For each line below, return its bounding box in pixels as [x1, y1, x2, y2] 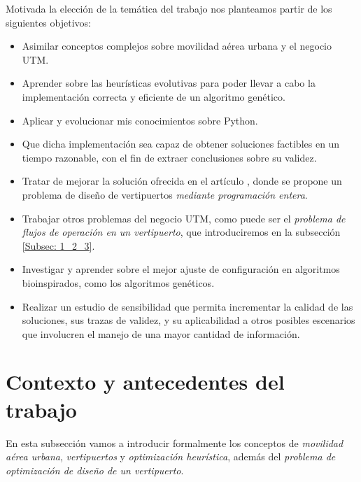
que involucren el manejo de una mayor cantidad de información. [22, 326, 300, 341]
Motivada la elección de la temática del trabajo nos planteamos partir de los [6, 1, 332, 15]
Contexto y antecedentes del [6, 367, 285, 396]
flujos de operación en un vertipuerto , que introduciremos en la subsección [22, 225, 341, 239]
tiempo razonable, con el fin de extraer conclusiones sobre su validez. [22, 150, 317, 164]
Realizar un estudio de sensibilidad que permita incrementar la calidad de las [22, 299, 353, 313]
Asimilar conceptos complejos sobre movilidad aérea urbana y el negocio [22, 38, 332, 53]
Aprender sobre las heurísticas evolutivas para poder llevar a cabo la [22, 76, 316, 90]
